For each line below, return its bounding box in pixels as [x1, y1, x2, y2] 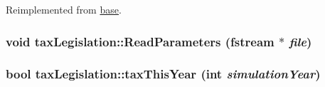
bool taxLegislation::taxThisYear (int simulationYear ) [6, 65, 321, 83]
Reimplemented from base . [6, 2, 122, 16]
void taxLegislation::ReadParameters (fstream [6, 32, 275, 50]
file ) [289, 32, 312, 50]
